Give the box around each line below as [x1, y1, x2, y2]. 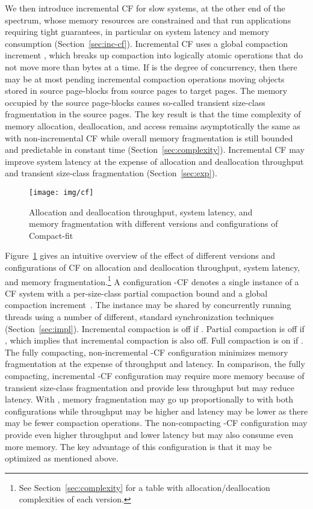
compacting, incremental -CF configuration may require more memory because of [5, 369, 305, 381]
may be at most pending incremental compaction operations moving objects [5, 72, 285, 85]
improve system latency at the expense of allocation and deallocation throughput [5, 155, 304, 167]
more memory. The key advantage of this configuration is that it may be [5, 440, 272, 452]
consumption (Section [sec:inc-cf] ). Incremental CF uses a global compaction [5, 37, 288, 49]
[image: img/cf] [29, 188, 94, 197]
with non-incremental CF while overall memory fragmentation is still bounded [5, 131, 293, 144]
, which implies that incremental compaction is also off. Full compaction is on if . [5, 334, 303, 347]
